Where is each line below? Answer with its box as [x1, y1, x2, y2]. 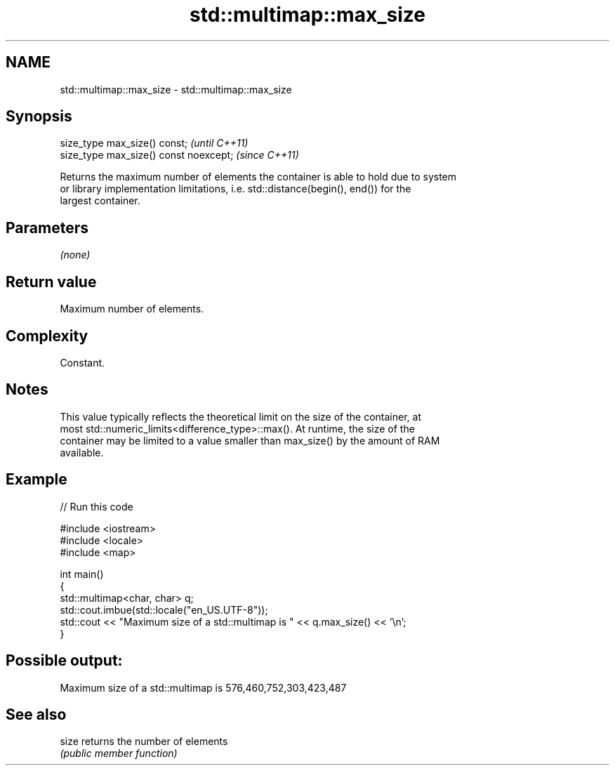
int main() [60, 567, 104, 580]
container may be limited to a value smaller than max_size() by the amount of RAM [60, 434, 440, 447]
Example [6, 470, 67, 489]
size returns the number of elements [60, 735, 228, 748]
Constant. [60, 356, 105, 369]
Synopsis [6, 107, 72, 126]
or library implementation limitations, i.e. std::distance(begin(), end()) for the [60, 183, 411, 195]
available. [60, 446, 104, 459]
